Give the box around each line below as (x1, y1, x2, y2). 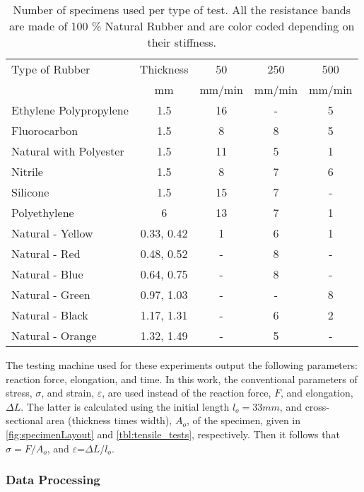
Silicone (11, 184, 49, 200)
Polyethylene (11, 204, 74, 221)
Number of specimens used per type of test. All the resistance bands (13, 1, 351, 18)
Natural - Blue (11, 266, 83, 282)
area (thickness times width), (46, 413, 172, 428)
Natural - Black (11, 307, 88, 323)
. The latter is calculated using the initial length (20, 399, 230, 414)
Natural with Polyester (11, 143, 124, 159)
